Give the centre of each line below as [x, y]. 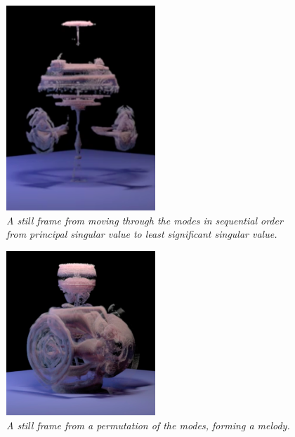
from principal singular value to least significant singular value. [142, 234]
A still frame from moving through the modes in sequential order [145, 220]
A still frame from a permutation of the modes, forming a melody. [148, 425]
